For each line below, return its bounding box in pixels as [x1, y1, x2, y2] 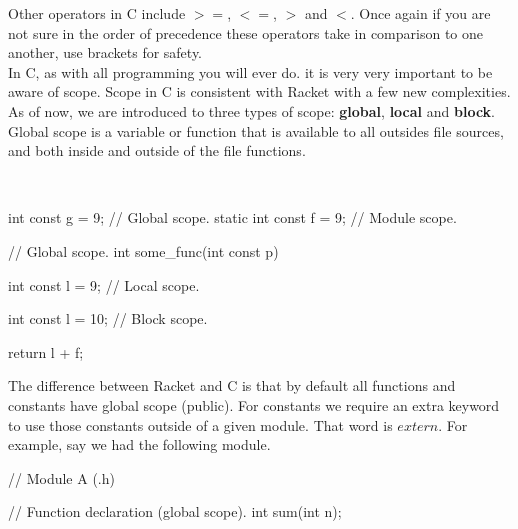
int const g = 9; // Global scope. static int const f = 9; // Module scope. [8, 207, 457, 228]
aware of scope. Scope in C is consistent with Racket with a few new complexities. [8, 81, 511, 102]
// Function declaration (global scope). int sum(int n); [8, 501, 342, 522]
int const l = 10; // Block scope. [8, 308, 208, 329]
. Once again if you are [350, 3, 491, 23]
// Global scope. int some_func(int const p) [8, 240, 279, 261]
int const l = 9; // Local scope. [8, 274, 200, 295]
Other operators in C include [8, 3, 186, 23]
